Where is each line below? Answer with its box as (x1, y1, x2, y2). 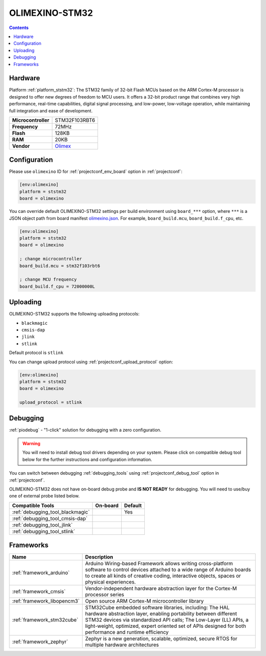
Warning (22, 441, 40, 447)
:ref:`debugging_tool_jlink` (12, 521, 73, 528)
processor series (85, 591, 125, 598)
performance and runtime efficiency (85, 629, 169, 636)
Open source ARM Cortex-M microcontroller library (85, 598, 204, 605)
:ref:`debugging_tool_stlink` (12, 528, 75, 535)
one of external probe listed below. (9, 493, 80, 499)
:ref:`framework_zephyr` (12, 638, 68, 645)
